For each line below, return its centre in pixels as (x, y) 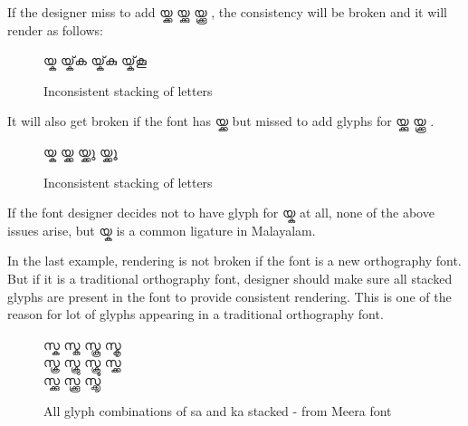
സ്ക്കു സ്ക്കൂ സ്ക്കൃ (72, 379)
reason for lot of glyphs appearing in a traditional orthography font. (196, 314)
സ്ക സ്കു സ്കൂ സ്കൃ (82, 344)
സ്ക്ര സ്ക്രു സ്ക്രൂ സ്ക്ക (82, 362)
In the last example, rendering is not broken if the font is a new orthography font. (234, 261)
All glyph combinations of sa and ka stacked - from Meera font (218, 410)
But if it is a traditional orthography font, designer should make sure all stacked (230, 278)
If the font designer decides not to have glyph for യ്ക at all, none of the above (221, 213)
